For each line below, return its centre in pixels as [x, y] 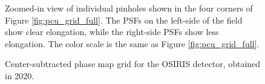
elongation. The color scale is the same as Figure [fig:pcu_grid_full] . [132, 43]
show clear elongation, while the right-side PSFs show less [112, 32]
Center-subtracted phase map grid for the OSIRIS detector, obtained [133, 64]
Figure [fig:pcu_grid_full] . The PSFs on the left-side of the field [124, 20]
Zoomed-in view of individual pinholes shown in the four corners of [129, 8]
